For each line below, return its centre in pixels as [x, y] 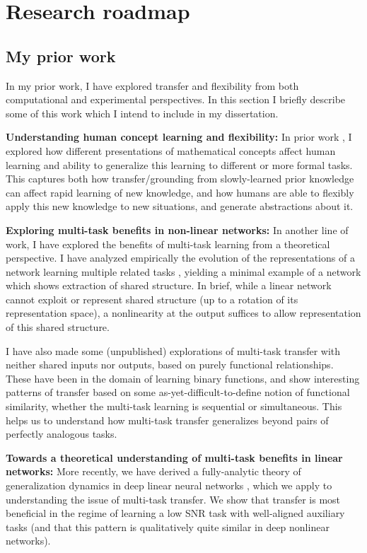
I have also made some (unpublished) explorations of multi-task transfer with [173, 350]
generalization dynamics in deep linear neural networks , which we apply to [169, 485]
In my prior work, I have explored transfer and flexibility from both [152, 85]
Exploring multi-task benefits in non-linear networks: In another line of [177, 229]
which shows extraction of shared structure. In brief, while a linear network [169, 285]
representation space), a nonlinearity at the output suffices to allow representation [183, 313]
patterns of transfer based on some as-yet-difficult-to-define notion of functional [178, 392]
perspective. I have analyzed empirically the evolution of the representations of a [180, 258]
